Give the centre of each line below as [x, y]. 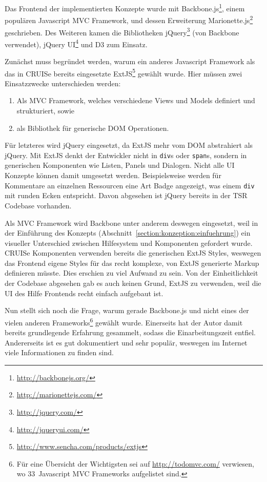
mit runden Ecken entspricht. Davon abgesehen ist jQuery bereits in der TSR [126, 195]
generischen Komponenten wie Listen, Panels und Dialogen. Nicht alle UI [120, 165]
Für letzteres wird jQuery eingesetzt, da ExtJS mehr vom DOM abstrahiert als [129, 145]
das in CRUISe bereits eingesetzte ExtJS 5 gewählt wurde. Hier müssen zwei [124, 72]
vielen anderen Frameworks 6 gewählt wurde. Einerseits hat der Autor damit [124, 321]
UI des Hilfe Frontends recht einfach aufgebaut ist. [84, 293]
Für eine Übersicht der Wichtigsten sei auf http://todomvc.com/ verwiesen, [135, 463]
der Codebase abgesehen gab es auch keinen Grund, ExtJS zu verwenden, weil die [133, 283]
